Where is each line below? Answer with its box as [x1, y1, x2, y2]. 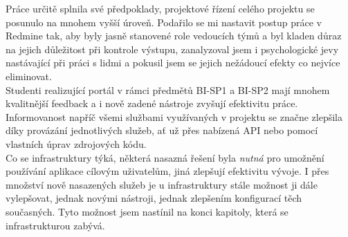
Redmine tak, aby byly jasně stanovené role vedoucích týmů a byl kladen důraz [6, 28, 342, 43]
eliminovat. [6, 68, 52, 83]
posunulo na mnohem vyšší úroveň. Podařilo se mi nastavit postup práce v [6, 15, 322, 29]
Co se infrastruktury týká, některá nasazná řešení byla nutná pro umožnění [6, 150, 324, 164]
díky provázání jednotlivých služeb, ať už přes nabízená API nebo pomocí [6, 123, 318, 138]
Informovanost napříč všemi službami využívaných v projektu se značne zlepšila [6, 109, 342, 124]
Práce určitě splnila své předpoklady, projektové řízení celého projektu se [6, 1, 315, 15]
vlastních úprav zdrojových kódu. [6, 136, 147, 151]
